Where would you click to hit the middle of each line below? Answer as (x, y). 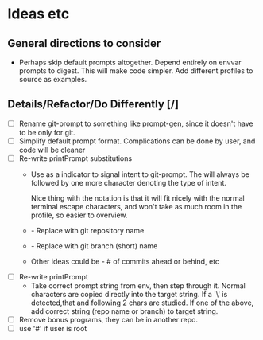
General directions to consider (84, 43)
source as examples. (53, 79)
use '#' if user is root (53, 329)
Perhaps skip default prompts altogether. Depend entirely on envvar (130, 62)
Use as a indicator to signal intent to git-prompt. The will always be (140, 174)
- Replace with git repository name (87, 231)
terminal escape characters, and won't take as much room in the (136, 207)
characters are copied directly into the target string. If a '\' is (129, 295)
